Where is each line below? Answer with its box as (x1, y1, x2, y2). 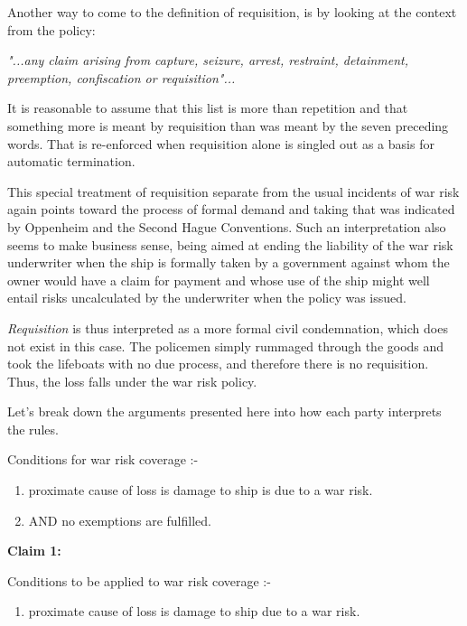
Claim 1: (7, 541, 61, 560)
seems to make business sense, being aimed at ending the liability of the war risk (7, 235, 453, 254)
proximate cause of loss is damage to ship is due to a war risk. (28, 481, 373, 500)
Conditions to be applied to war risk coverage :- (7, 571, 271, 590)
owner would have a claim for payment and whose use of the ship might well (7, 270, 430, 289)
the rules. (7, 419, 59, 438)
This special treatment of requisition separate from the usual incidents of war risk (7, 182, 460, 201)
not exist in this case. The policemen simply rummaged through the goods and (7, 336, 444, 355)
